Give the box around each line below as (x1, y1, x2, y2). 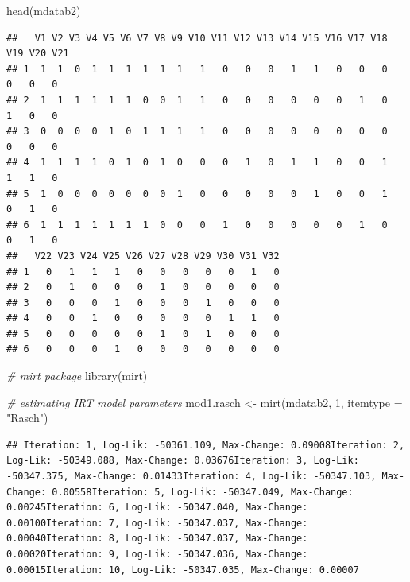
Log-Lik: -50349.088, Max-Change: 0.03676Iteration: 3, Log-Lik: (6, 455, 359, 467)
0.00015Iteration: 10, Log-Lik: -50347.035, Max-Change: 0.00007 (6, 564, 359, 576)
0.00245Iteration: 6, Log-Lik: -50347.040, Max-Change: (6, 502, 308, 514)
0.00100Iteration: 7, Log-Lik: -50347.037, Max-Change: (6, 517, 308, 529)
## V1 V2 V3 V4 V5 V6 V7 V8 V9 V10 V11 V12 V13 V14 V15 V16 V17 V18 (6, 32, 388, 44)
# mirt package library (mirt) (6, 367, 148, 384)
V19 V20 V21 (6, 48, 69, 60)
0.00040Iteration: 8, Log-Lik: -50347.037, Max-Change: (6, 533, 308, 545)
